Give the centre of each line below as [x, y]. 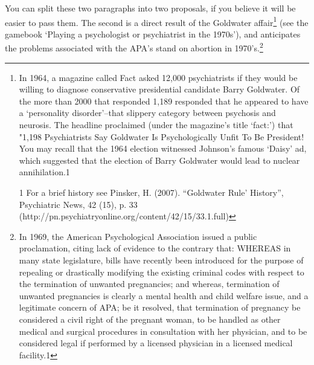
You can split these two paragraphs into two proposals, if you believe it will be [150, 8]
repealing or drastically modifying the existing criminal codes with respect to [162, 272]
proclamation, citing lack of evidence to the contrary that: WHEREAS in [155, 248]
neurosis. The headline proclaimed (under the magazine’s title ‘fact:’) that [156, 125]
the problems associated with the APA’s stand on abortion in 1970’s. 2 [134, 47]
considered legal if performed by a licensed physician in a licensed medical [156, 343]
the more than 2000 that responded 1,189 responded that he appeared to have [164, 101]
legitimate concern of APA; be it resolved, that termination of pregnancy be [160, 307]
